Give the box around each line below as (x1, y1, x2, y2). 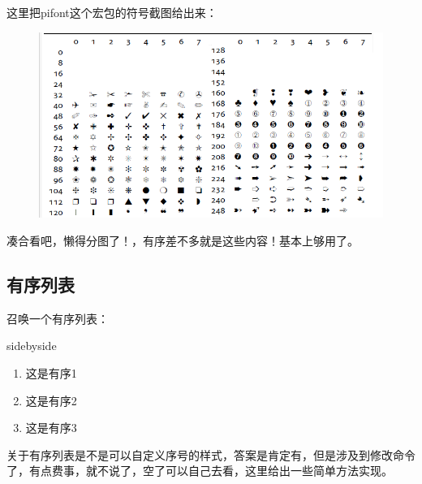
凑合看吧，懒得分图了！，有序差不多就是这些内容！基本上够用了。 (6, 231, 359, 248)
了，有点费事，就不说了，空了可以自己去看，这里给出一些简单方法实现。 (6, 462, 393, 479)
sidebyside (6, 337, 57, 354)
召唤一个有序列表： (6, 309, 109, 326)
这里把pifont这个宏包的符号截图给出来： (6, 4, 217, 20)
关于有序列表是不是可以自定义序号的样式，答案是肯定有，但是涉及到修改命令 (6, 446, 416, 463)
